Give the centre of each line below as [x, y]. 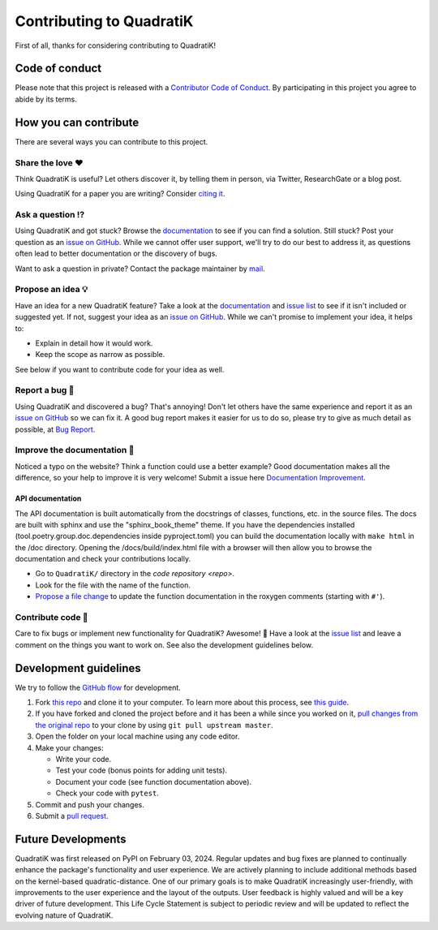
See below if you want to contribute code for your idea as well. [120, 369]
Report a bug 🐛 [45, 390]
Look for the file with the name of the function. [113, 585]
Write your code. [84, 760]
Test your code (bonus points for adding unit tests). [141, 770]
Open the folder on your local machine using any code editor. [137, 736]
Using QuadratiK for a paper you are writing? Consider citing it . [120, 194]
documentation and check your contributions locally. [103, 559]
